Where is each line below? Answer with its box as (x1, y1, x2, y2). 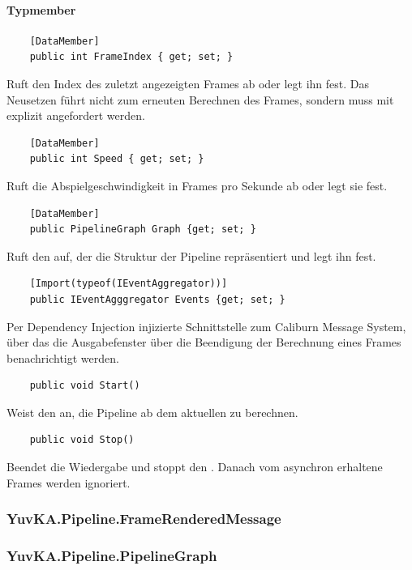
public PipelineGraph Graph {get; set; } (29, 223, 256, 236)
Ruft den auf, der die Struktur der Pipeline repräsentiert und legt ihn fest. (6, 247, 376, 264)
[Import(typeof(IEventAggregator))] (29, 278, 228, 290)
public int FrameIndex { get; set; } (29, 51, 234, 63)
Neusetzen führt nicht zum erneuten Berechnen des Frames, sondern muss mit (6, 91, 394, 108)
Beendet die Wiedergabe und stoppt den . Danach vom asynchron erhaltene (6, 458, 383, 475)
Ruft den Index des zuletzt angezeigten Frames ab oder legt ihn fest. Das (6, 74, 369, 91)
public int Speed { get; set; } (29, 153, 204, 165)
